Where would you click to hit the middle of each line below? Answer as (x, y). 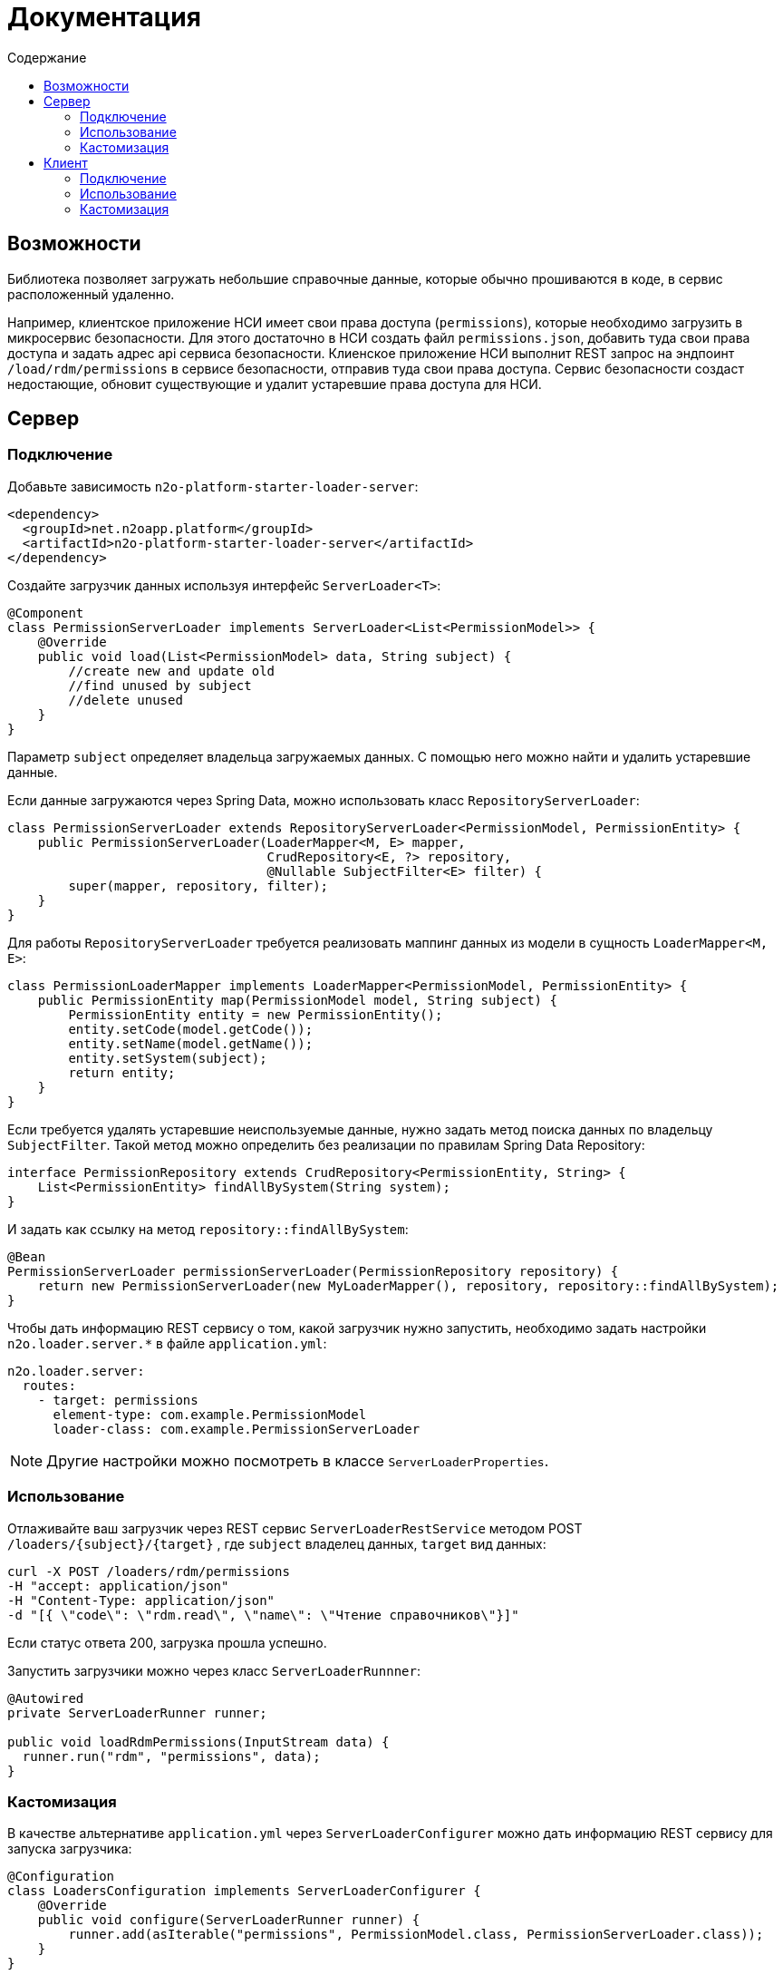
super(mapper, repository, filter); (198, 885)
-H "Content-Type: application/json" (141, 1600)
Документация (104, 17)
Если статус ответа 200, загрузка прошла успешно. (167, 1642)
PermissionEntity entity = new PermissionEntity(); (256, 1014)
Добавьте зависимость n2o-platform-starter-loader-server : (213, 486)
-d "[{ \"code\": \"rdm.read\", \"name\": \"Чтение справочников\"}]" (263, 1615)
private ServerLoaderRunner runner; (137, 1712)
